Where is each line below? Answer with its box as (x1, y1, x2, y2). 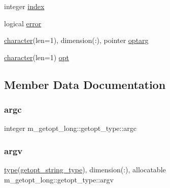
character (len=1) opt (4, 52, 70, 62)
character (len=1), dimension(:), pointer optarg (4, 35, 149, 45)
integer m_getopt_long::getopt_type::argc (4, 123, 137, 133)
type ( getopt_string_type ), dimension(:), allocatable (4, 164, 166, 175)
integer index (4, 1, 45, 11)
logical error (4, 18, 42, 28)
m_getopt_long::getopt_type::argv (4, 174, 114, 184)
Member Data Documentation (4, 76, 166, 92)
